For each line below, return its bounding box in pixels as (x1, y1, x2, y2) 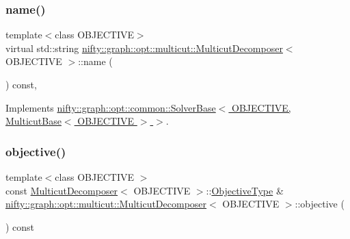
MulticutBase (5, 114, 62, 128)
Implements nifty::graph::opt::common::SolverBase (5, 100, 216, 114)
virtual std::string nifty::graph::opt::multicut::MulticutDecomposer (5, 40, 283, 55)
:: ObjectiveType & (206, 183, 284, 197)
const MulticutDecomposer (5, 183, 118, 197)
